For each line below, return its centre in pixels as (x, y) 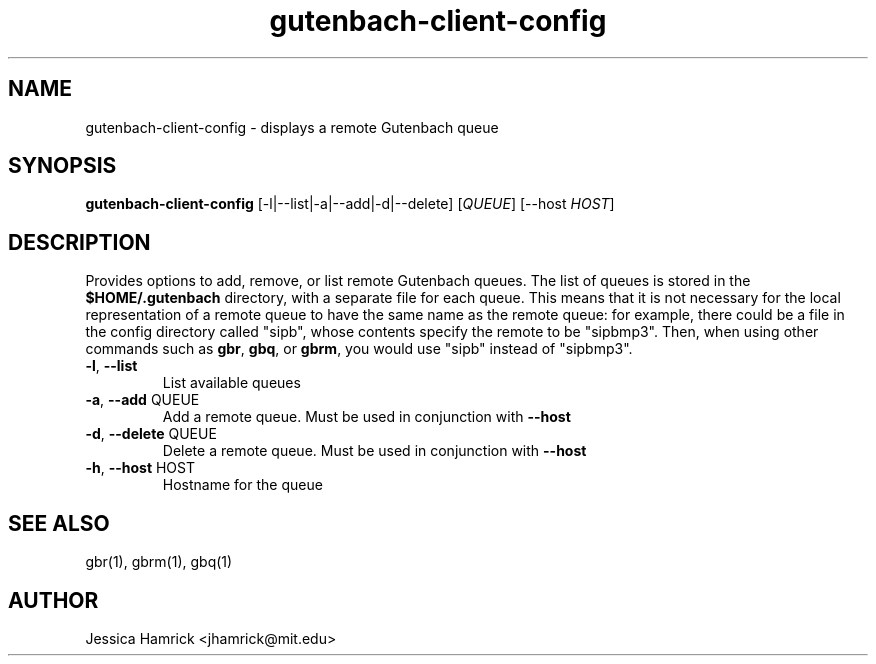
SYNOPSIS (62, 166)
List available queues (231, 383)
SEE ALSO (59, 523)
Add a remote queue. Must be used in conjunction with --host (366, 417)
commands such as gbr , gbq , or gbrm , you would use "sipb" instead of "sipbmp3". (359, 349)
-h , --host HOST (140, 468)
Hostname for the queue (242, 485)
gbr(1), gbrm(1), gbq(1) (159, 562)
